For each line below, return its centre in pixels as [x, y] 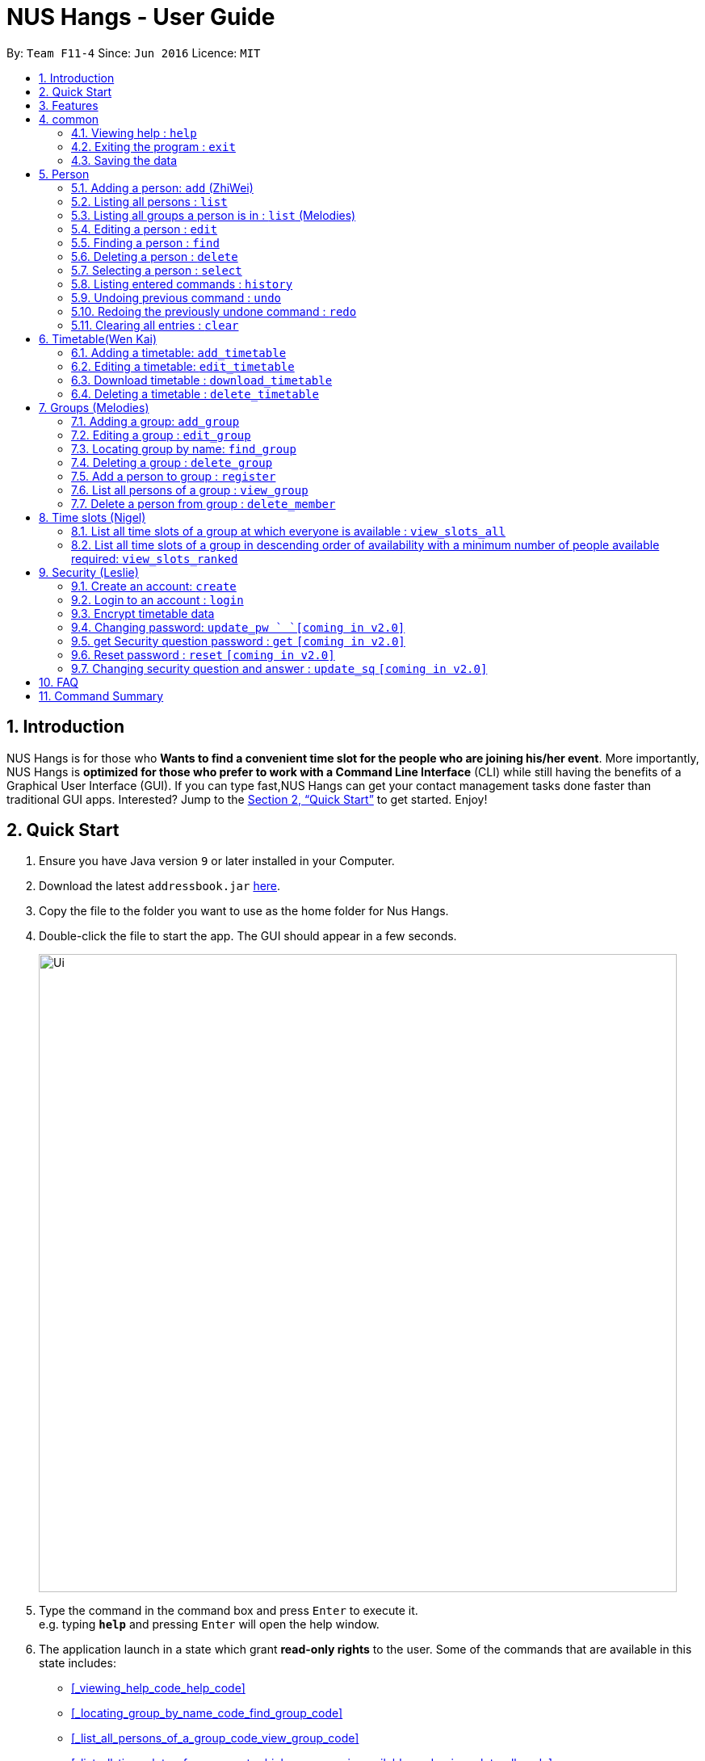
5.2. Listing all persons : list [149, 201]
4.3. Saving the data [124, 160]
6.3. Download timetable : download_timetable [202, 380]
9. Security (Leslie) [89, 572]
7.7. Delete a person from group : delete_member [204, 503]
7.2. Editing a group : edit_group [161, 435]
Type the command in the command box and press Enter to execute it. [229, 1611]
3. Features [69, 105]
